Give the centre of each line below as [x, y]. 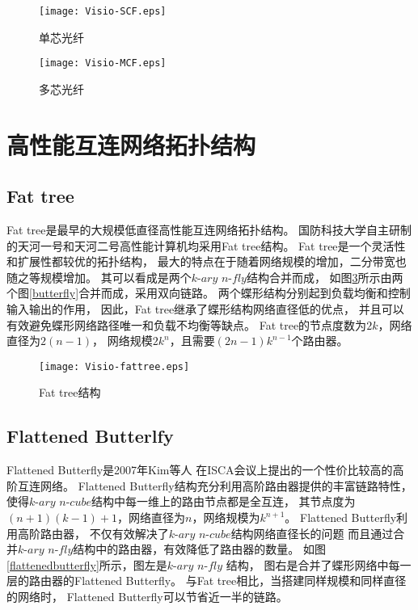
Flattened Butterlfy [90, 436]
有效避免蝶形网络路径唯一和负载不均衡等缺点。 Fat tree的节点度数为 [187, 324]
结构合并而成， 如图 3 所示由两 [325, 277]
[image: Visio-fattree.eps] [114, 366]
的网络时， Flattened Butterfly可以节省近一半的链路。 [147, 597]
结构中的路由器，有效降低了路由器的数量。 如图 [199, 549]
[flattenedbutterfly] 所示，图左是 [87, 564]
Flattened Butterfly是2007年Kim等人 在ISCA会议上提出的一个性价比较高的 [200, 470]
